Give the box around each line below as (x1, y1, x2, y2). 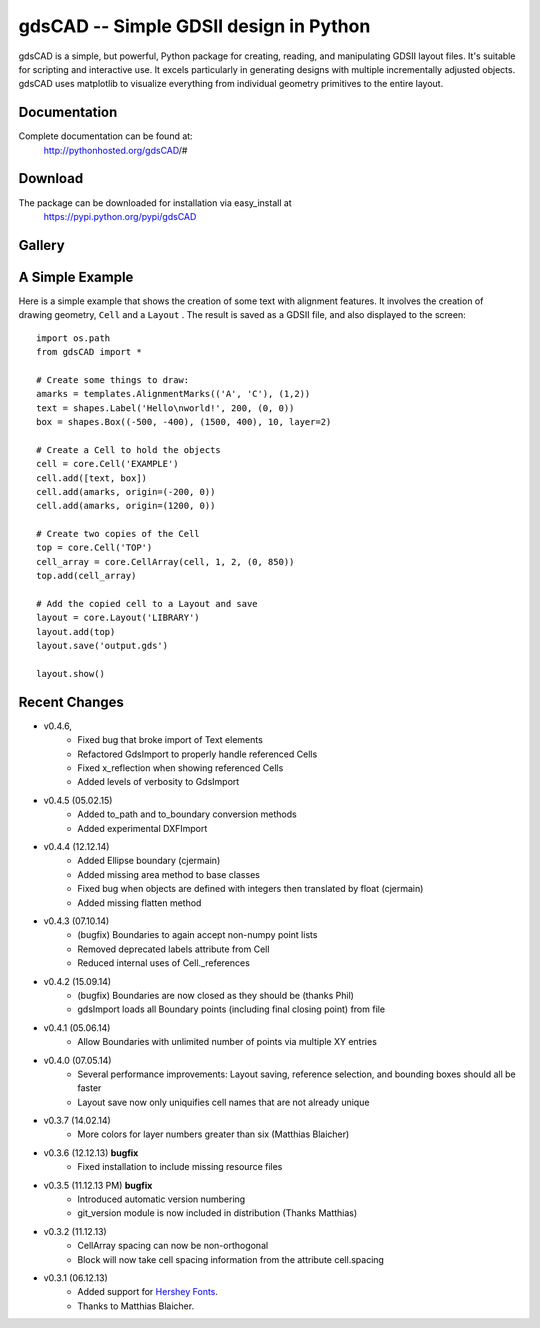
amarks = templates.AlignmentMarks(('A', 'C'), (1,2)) (36, 388, 311, 400)
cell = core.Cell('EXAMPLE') (36, 458, 179, 470)
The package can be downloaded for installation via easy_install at (18, 196, 292, 209)
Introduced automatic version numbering (77, 1193, 246, 1205)
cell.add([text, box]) (36, 472, 148, 484)
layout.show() (36, 668, 105, 679)
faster (77, 1082, 102, 1094)
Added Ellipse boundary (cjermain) (77, 855, 221, 867)
